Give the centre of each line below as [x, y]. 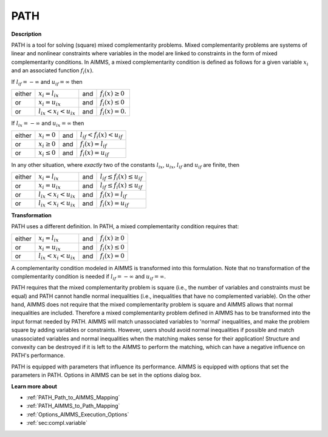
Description [26, 34]
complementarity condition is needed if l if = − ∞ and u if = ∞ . [89, 277]
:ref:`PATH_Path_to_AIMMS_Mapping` [73, 397]
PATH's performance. [38, 356]
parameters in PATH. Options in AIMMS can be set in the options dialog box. [106, 375]
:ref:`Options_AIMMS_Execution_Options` [78, 414]
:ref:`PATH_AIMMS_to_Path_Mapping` [73, 406]
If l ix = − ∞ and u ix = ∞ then [48, 124]
